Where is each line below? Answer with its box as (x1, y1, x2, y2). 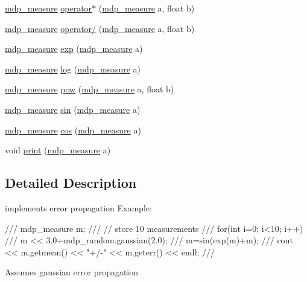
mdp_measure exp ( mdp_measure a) (5, 42, 143, 55)
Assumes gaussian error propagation (5, 266, 139, 278)
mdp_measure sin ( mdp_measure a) (5, 103, 141, 115)
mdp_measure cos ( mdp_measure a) (5, 123, 141, 136)
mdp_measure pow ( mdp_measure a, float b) (5, 83, 174, 95)
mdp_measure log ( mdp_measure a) (5, 62, 141, 75)
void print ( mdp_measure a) (5, 144, 111, 156)
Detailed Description (5, 173, 137, 192)
